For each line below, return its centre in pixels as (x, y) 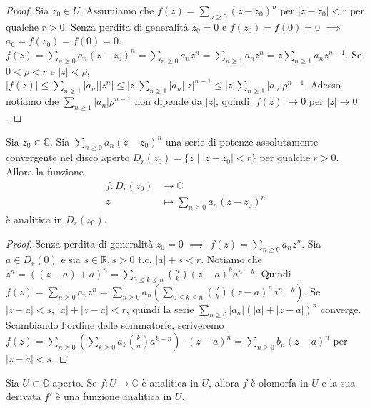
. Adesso (322, 85)
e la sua (339, 382)
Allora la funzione (45, 171)
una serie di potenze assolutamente (242, 141)
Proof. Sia (27, 10)
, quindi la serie (160, 308)
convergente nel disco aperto (68, 157)
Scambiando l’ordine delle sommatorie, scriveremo (115, 325)
